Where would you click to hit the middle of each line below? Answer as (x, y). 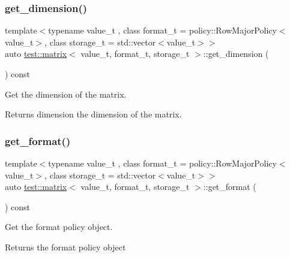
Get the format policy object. (59, 227)
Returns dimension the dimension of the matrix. (93, 114)
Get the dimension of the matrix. (66, 94)
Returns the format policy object (65, 247)
